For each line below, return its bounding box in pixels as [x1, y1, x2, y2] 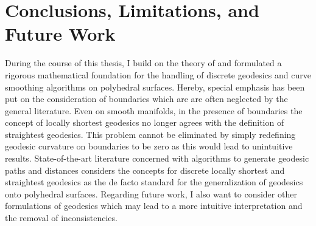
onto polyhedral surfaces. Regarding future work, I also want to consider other [5, 187, 297, 200]
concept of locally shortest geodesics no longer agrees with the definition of [5, 116, 284, 129]
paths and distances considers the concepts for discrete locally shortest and [5, 163, 285, 176]
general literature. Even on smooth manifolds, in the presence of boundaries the [5, 104, 303, 117]
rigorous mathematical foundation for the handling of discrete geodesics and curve [5, 68, 311, 81]
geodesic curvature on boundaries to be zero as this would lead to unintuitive [5, 140, 293, 152]
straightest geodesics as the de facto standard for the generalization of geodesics [5, 176, 303, 188]
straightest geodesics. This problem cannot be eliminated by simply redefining [5, 128, 296, 140]
